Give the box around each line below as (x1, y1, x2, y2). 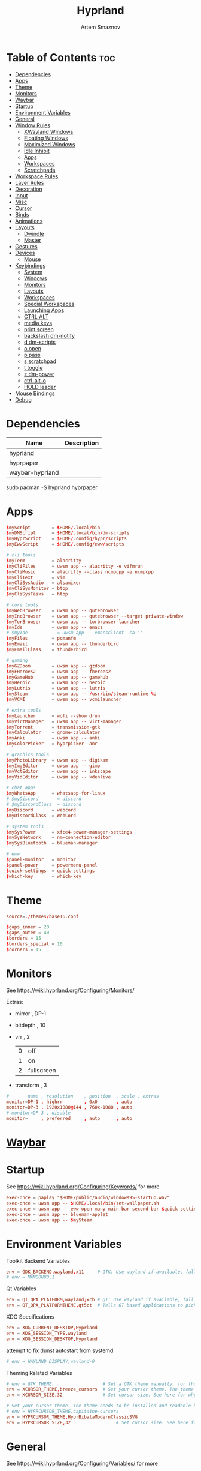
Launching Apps (23, 307, 65, 314)
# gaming (6, 657, 28, 663)
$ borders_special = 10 (6, 941, 63, 947)
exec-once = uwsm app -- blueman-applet (6, 1211, 109, 1217)
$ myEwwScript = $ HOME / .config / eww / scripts (6, 541, 124, 547)
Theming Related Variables (6, 1369, 73, 1376)
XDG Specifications (6, 1313, 54, 1320)
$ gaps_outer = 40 (6, 930, 50, 936)
